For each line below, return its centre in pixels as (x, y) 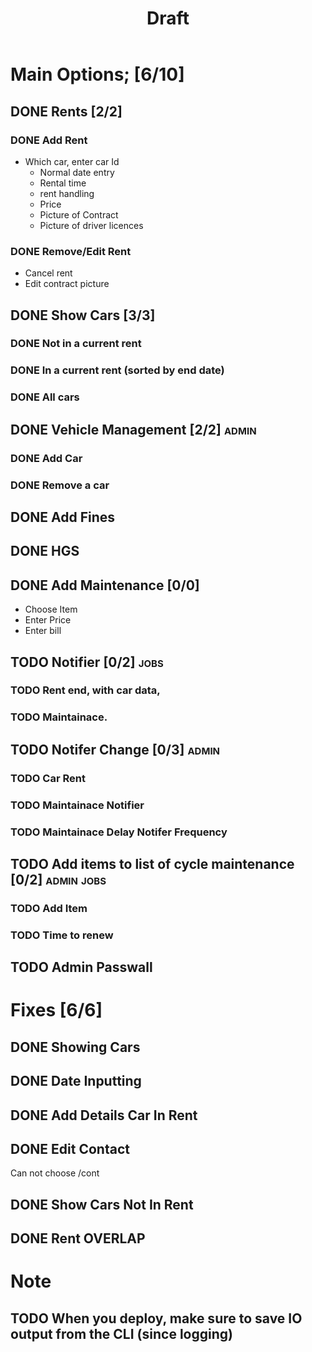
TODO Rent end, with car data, (85, 690)
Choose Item (51, 609)
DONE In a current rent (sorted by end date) (117, 370)
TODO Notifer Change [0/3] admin (115, 749)
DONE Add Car (46, 458)
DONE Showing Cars (75, 1047)
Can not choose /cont (55, 1173)
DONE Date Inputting (76, 1081)
